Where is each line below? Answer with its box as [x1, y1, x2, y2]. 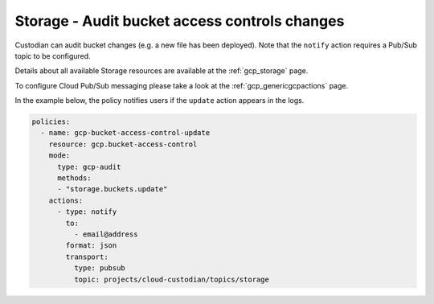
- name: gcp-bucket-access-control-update [40, 129, 211, 138]
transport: [65, 252, 108, 261]
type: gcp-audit [57, 162, 121, 171]
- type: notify [57, 207, 117, 216]
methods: [57, 174, 92, 183]
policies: [31, 117, 71, 126]
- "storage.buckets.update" [57, 185, 168, 194]
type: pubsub [73, 264, 126, 273]
